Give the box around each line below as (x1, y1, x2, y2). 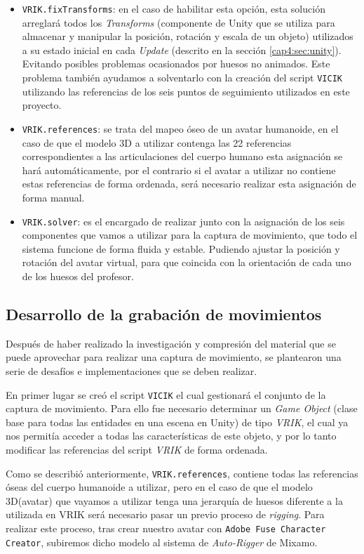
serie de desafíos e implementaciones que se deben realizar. (6, 363, 257, 378)
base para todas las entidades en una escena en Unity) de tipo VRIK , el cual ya (6, 414, 349, 429)
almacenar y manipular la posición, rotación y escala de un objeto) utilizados (22, 29, 353, 44)
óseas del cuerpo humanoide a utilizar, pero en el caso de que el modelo (6, 480, 313, 494)
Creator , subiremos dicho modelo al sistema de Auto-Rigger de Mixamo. (6, 534, 318, 549)
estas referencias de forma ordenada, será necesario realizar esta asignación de (22, 176, 356, 191)
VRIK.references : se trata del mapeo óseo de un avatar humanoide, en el (22, 121, 339, 136)
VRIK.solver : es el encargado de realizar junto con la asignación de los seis (22, 213, 345, 228)
